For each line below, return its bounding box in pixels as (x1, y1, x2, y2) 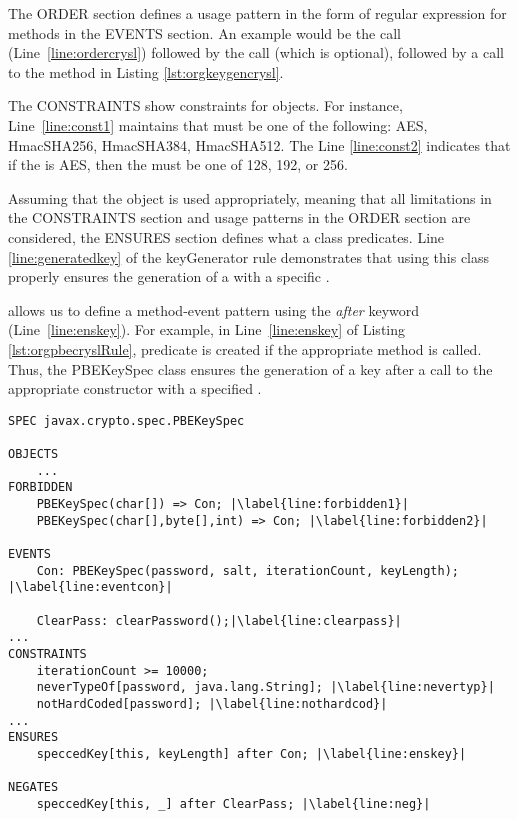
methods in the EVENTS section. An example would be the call (8, 22, 401, 43)
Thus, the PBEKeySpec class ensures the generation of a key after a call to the (8, 358, 493, 379)
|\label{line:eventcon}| (8, 580, 173, 595)
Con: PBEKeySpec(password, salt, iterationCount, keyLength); (36, 563, 460, 578)
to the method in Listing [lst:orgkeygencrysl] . (8, 61, 284, 82)
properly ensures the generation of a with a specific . (8, 266, 330, 287)
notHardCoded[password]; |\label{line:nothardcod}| (36, 696, 388, 711)
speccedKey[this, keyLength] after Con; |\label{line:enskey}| (36, 746, 467, 761)
